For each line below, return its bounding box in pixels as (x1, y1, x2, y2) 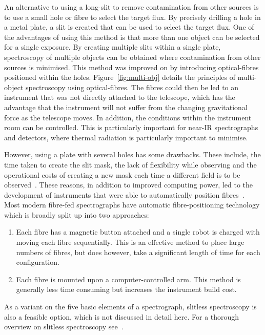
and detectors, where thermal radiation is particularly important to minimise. (4, 132, 248, 142)
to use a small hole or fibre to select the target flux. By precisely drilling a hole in (4, 11, 261, 22)
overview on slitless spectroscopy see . (4, 321, 124, 332)
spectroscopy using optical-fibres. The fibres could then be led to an (25, 81, 239, 92)
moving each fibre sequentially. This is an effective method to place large (16, 237, 244, 247)
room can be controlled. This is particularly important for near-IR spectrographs (4, 122, 258, 133)
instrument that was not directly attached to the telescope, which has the (4, 92, 235, 102)
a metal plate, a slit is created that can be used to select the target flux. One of (4, 22, 254, 32)
